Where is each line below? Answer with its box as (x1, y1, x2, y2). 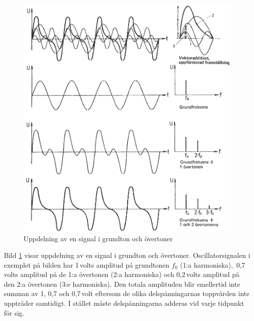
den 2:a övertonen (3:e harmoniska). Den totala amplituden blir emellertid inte (4, 278, 240, 289)
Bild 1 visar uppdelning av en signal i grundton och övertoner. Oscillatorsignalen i (4, 250, 251, 260)
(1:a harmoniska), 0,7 (180, 259, 245, 270)
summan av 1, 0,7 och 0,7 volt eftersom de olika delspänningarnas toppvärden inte (4, 288, 250, 298)
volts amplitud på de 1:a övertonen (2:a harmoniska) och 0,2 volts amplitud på (4, 269, 240, 279)
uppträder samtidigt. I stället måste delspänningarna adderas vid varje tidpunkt (4, 298, 244, 308)
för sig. (4, 307, 24, 318)
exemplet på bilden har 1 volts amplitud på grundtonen (4, 259, 170, 270)
